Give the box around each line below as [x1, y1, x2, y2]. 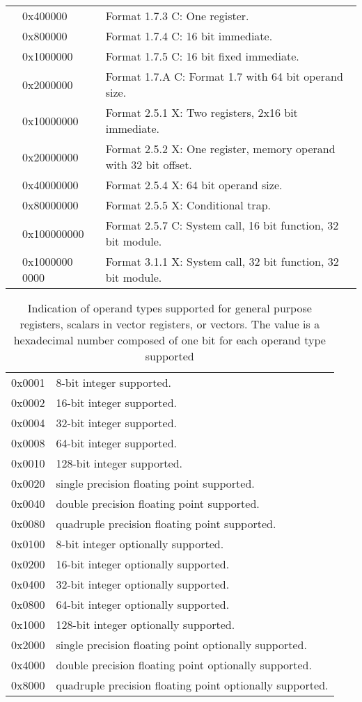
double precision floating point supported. [56, 495, 260, 511]
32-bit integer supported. [56, 415, 177, 431]
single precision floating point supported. [56, 475, 255, 491]
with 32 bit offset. [105, 157, 192, 173]
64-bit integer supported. [56, 435, 177, 451]
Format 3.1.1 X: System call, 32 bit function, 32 [105, 253, 339, 269]
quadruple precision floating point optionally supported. [56, 677, 329, 693]
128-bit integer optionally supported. [56, 616, 235, 632]
